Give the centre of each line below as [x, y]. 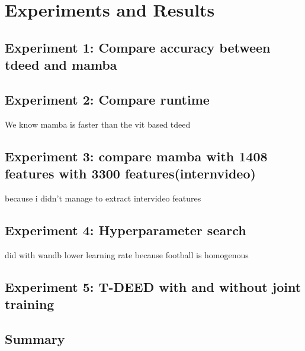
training [30, 304]
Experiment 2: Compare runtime [107, 99]
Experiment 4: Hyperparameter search [126, 230]
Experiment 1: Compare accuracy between [138, 47]
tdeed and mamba [61, 65]
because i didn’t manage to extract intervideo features [103, 198]
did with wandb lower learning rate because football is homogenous [127, 254]
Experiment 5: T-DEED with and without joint [153, 286]
